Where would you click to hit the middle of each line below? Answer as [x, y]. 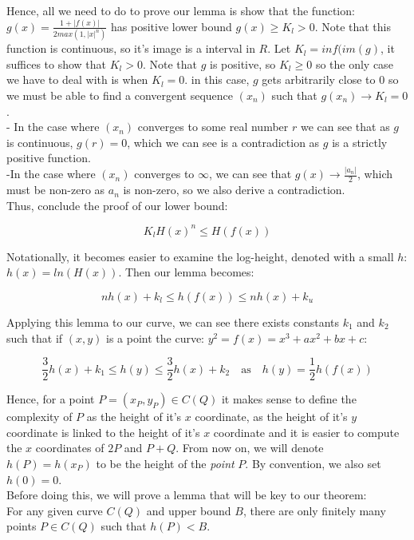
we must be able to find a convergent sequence [120, 95]
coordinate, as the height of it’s [271, 417]
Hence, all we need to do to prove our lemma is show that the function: [181, 10]
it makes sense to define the [289, 399]
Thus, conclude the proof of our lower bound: [117, 205]
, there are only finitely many [314, 510]
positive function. [49, 158]
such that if [35, 337]
